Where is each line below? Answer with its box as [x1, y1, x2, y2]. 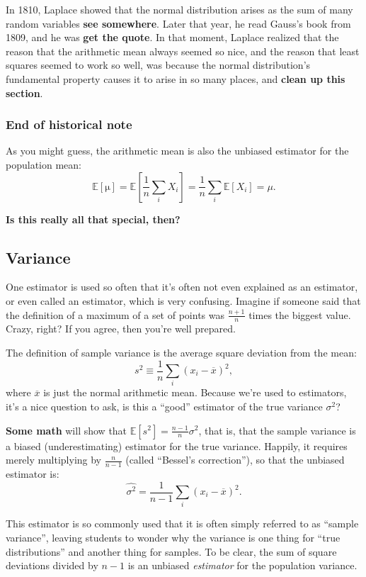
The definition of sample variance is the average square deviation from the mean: [6, 344, 357, 359]
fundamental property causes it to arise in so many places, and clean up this [6, 71, 345, 86]
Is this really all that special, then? [6, 211, 181, 226]
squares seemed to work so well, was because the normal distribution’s [6, 57, 311, 72]
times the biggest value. [248, 307, 351, 322]
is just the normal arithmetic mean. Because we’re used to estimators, [43, 385, 347, 400]
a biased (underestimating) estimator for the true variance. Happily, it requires [6, 438, 348, 453]
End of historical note [6, 116, 132, 133]
